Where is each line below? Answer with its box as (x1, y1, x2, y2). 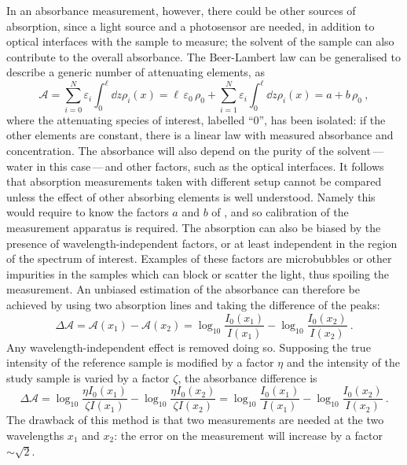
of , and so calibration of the (211, 204, 349, 220)
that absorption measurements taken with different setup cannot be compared (6, 173, 382, 190)
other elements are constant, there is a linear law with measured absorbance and (6, 127, 394, 143)
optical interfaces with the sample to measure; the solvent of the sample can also (6, 33, 394, 50)
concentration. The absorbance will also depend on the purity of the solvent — (6, 142, 384, 158)
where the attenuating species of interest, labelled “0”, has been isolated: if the (6, 111, 386, 127)
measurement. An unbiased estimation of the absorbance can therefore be (6, 281, 361, 297)
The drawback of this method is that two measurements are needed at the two (6, 411, 384, 428)
